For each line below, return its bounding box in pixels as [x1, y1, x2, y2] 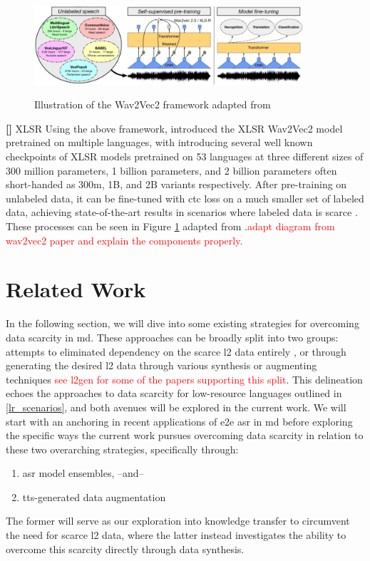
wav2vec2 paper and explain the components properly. [6, 232, 243, 247]
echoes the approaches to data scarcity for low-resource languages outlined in [6, 386, 342, 401]
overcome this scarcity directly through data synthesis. [6, 541, 245, 556]
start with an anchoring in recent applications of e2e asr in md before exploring [6, 413, 353, 428]
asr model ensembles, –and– [22, 465, 144, 480]
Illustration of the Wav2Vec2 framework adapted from [34, 97, 271, 112]
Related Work [6, 274, 146, 304]
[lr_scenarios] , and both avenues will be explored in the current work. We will [6, 399, 346, 414]
